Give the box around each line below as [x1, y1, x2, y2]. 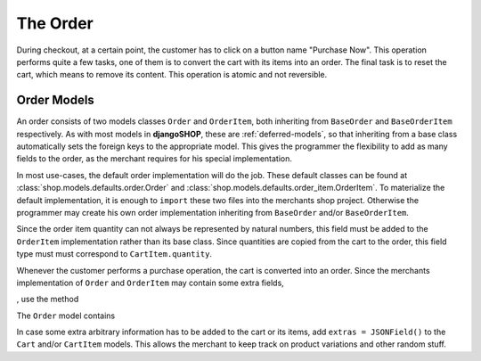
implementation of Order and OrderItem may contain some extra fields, [16, 277, 284, 288]
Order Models [16, 93, 95, 108]
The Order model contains [16, 310, 116, 321]
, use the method [16, 294, 79, 305]
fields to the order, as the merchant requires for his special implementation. [16, 153, 293, 164]
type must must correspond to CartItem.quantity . [16, 249, 213, 259]
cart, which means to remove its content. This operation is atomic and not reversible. [16, 70, 328, 80]
